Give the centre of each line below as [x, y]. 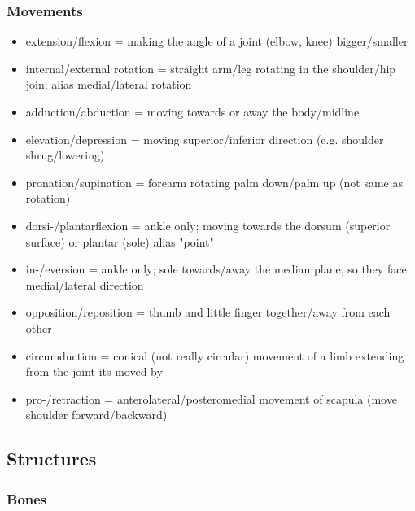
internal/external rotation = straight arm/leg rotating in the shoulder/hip [211, 68]
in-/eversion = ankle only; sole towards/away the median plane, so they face [216, 269]
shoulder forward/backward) [96, 415]
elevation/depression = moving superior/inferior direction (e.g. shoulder [205, 139]
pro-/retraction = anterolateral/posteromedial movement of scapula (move [211, 398]
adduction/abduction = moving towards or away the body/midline [192, 111]
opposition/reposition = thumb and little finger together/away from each [208, 312]
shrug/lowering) [65, 155]
